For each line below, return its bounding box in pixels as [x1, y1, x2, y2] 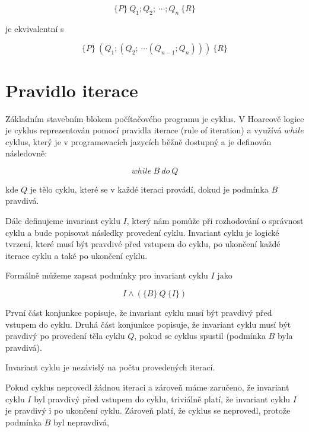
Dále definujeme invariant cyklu [5, 215, 120, 227]
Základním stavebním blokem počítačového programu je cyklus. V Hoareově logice [5, 112, 304, 124]
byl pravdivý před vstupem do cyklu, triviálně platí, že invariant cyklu [34, 392, 291, 405]
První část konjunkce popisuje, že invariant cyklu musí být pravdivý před [5, 306, 272, 319]
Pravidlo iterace [5, 78, 138, 102]
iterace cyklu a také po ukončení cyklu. [5, 249, 148, 261]
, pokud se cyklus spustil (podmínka [134, 329, 266, 342]
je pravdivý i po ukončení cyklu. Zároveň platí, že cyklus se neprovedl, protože [5, 404, 291, 417]
